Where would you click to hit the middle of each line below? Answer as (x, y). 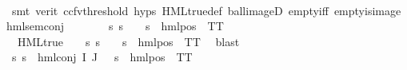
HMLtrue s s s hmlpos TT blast (128, 41)
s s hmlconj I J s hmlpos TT (102, 57)
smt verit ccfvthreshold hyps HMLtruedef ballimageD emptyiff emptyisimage (206, 10)
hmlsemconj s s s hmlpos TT (115, 26)
